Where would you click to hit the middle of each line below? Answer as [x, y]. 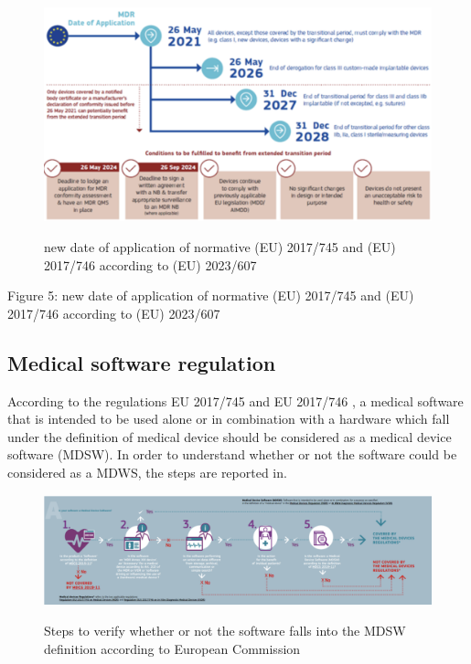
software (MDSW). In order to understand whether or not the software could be [232, 454]
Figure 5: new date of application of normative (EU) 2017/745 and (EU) [211, 295]
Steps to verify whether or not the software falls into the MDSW [225, 630]
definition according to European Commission [172, 648]
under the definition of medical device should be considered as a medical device [230, 436]
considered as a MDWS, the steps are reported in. [147, 472]
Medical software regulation [142, 362]
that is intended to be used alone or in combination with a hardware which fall [229, 419]
